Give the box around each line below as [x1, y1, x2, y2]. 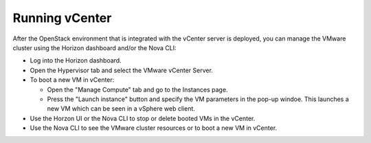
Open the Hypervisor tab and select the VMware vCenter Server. [30, 66, 213, 74]
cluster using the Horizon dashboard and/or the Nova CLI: [12, 43, 177, 52]
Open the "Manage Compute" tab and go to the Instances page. [47, 85, 228, 93]
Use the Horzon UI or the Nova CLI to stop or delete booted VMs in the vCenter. [30, 114, 256, 122]
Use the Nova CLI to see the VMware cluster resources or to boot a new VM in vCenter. [30, 124, 278, 132]
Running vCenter [12, 10, 112, 25]
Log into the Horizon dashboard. [30, 56, 122, 65]
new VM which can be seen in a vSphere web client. [47, 104, 196, 113]
